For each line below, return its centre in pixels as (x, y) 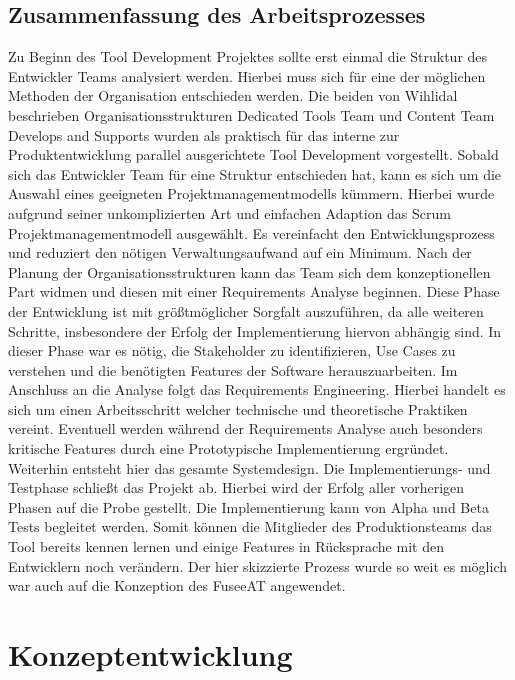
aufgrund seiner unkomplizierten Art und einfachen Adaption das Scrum (229, 212)
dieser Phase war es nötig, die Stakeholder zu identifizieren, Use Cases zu (232, 350)
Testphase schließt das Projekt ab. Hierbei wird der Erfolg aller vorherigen (236, 487)
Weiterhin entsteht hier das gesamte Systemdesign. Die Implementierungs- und (249, 467)
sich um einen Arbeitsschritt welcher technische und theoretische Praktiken (238, 408)
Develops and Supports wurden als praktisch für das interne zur (204, 134)
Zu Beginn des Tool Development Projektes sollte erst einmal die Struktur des (248, 56)
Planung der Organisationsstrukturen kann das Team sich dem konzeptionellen (249, 271)
